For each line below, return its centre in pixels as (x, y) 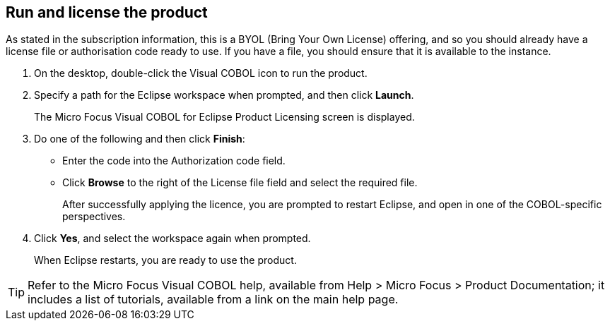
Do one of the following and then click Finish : (140, 139)
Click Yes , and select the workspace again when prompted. (172, 239)
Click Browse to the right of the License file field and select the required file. (240, 183)
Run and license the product (107, 12)
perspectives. (94, 217)
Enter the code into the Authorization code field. (174, 161)
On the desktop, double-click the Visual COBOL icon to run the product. (201, 73)
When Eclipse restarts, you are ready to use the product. (165, 260)
